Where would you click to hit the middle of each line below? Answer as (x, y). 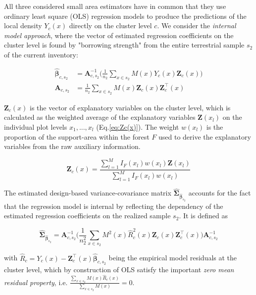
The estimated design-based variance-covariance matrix (88, 193)
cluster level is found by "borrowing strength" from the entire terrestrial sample (124, 45)
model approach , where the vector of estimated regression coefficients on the (119, 35)
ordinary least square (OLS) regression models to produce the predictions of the (125, 16)
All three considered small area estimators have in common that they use (115, 6)
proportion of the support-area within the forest (77, 136)
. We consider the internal (197, 25)
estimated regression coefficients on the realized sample (87, 216)
